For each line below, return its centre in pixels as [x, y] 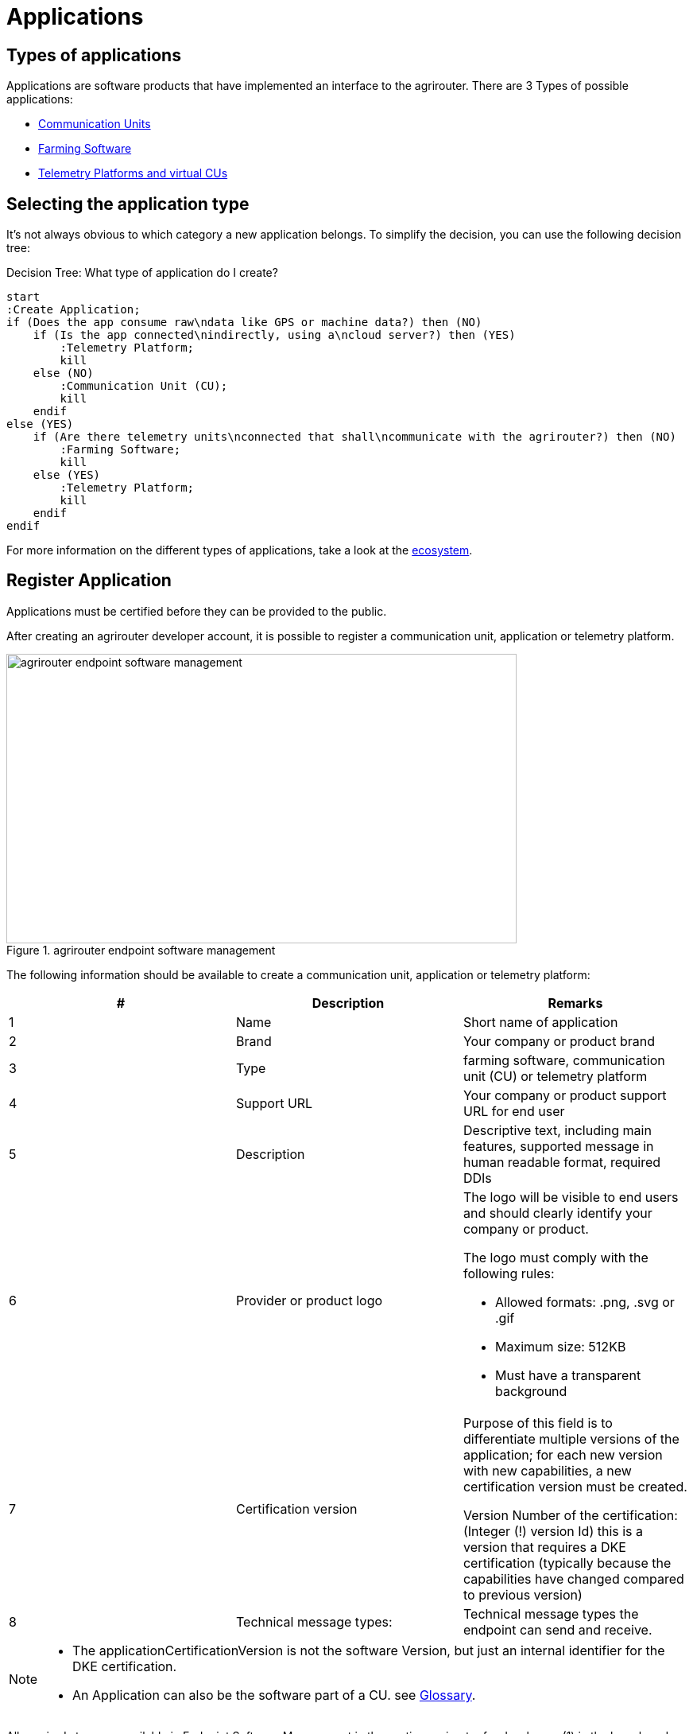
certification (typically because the [567, 1563]
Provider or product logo [309, 1300]
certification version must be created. [575, 1486]
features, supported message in [558, 1146]
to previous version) [523, 1594]
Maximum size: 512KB [560, 1346]
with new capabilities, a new [547, 1470]
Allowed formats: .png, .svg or [585, 1302]
